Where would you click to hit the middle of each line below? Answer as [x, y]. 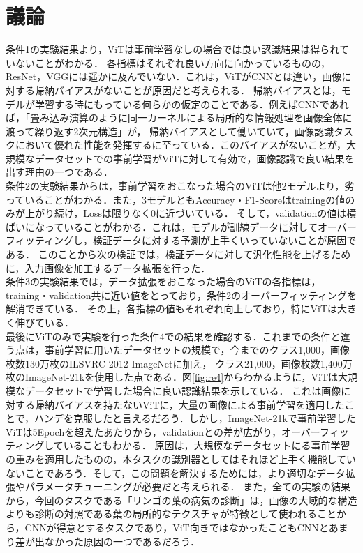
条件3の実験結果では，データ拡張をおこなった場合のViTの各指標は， [163, 281]
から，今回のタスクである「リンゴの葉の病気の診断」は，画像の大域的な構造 [181, 500]
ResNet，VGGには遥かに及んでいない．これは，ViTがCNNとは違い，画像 [174, 76]
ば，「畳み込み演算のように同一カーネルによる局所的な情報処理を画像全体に [179, 118]
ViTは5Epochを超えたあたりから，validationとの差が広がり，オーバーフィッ [177, 431]
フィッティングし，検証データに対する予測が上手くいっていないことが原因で [181, 240]
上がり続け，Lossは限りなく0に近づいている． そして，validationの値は [186, 213]
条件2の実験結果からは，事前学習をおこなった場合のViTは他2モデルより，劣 [180, 186]
